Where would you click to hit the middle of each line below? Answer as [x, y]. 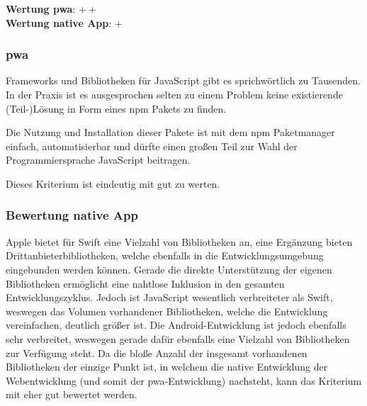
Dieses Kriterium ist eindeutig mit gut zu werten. [113, 183]
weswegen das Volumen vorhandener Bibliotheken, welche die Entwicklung [167, 311]
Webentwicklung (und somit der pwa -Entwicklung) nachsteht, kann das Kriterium [184, 380]
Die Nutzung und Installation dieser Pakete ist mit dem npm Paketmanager [170, 132]
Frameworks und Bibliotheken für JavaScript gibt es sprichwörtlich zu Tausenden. [183, 80]
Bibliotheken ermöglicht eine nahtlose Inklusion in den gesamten [145, 283]
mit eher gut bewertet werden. [72, 394]
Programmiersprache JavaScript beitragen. [98, 160]
